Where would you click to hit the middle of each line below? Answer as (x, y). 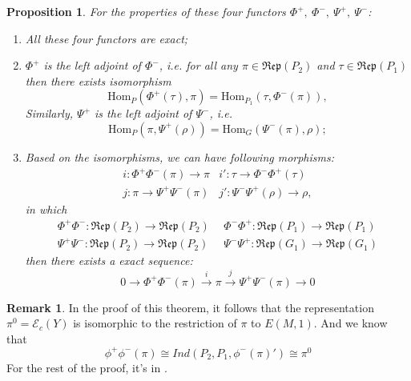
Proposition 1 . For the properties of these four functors (146, 11)
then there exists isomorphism (98, 80)
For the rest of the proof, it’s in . (87, 367)
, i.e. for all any (198, 65)
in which (46, 209)
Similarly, (49, 113)
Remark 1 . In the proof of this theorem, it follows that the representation (190, 307)
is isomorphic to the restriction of (155, 323)
